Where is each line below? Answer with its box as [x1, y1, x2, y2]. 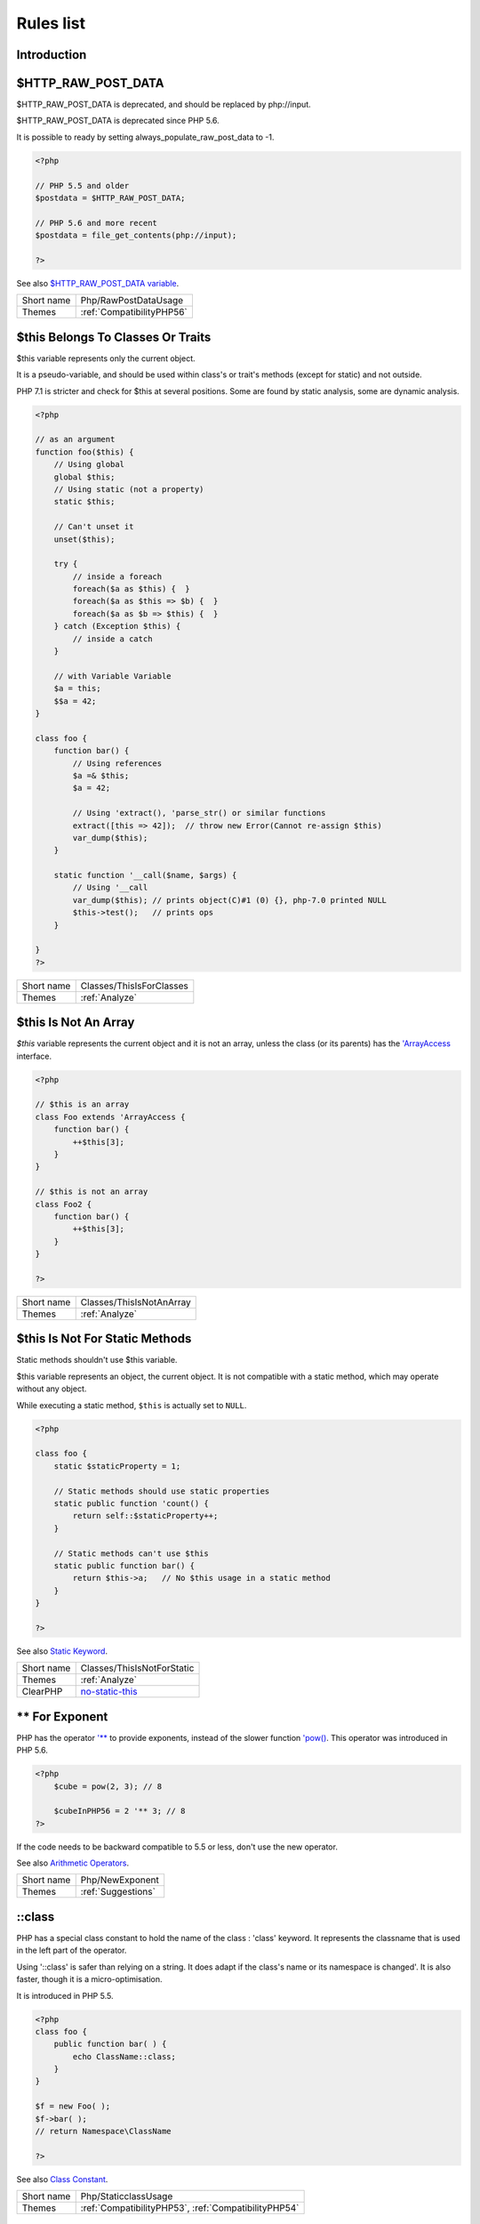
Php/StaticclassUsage [80, 2190, 173, 2203]
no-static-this [80, 1686, 138, 1698]
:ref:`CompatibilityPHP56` [80, 306, 188, 318]
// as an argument [35, 434, 116, 445]
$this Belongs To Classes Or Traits [16, 329, 212, 344]
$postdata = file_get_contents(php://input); [35, 230, 237, 240]
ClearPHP [21, 1686, 63, 1698]
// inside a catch [72, 633, 153, 644]
